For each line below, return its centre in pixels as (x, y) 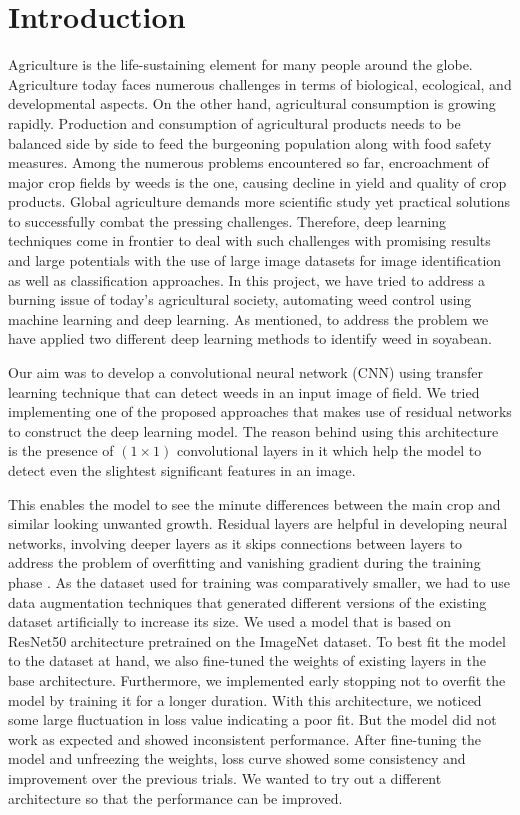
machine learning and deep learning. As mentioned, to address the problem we (248, 318)
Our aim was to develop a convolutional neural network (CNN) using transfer (245, 372)
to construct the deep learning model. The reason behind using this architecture (253, 430)
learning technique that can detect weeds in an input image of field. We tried (244, 391)
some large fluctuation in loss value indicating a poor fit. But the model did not (252, 719)
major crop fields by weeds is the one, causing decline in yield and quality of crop (257, 181)
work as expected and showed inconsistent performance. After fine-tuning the (244, 738)
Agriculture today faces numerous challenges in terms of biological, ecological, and (260, 83)
